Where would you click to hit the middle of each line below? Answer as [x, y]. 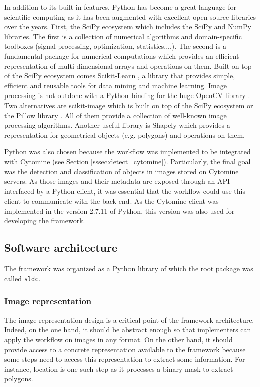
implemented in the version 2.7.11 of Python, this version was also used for [119, 210]
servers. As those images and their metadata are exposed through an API [117, 181]
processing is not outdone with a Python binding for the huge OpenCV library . [127, 95]
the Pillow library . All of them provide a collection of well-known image [115, 115]
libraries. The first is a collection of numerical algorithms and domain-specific [123, 36]
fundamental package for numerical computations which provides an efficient [122, 56]
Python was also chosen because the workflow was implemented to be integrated [127, 152]
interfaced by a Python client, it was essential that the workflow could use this [125, 191]
